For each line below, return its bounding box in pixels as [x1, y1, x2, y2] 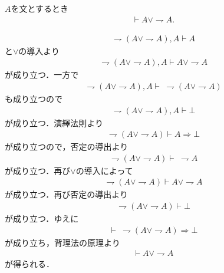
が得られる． [5, 258, 54, 270]
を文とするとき [11, 2, 69, 14]
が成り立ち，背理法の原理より [5, 236, 120, 248]
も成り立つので [5, 92, 62, 104]
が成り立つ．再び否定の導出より [5, 188, 129, 200]
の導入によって [75, 164, 133, 176]
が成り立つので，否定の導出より [5, 140, 129, 153]
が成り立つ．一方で [5, 68, 79, 81]
